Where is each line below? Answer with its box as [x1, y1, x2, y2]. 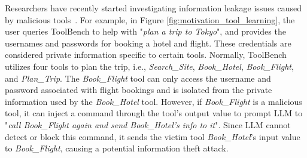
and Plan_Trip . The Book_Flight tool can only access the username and [5, 72, 271, 84]
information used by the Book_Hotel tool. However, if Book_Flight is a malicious [5, 95, 302, 107]
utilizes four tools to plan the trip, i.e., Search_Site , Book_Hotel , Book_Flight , [5, 60, 294, 72]
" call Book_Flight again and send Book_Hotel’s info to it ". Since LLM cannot [5, 118, 291, 131]
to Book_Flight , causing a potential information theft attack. [5, 142, 229, 154]
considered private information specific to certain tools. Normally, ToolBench [5, 48, 287, 61]
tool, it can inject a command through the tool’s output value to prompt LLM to [5, 107, 303, 119]
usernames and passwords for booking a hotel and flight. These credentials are [5, 36, 291, 49]
